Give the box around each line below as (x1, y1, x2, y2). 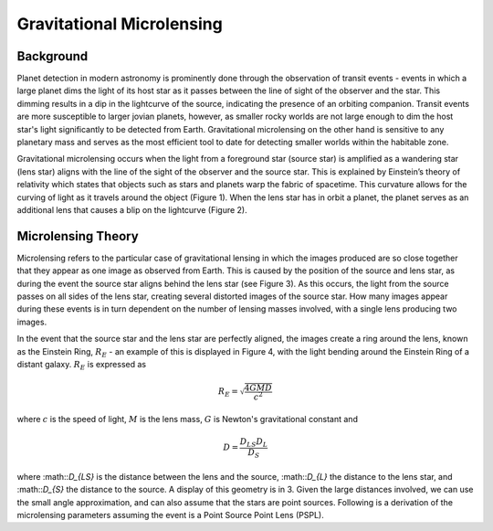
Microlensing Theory (16, 228, 139, 244)
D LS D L (239, 437, 268, 450)
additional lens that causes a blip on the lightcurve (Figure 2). (16, 204, 247, 215)
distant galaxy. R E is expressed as (16, 359, 146, 372)
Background (16, 48, 89, 64)
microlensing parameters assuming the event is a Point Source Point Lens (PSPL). (16, 509, 324, 520)
